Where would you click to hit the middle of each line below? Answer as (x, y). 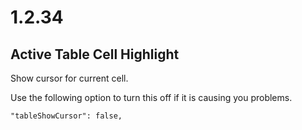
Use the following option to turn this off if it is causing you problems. (151, 97)
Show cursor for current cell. (69, 78)
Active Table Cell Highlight (95, 54)
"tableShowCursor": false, (66, 116)
